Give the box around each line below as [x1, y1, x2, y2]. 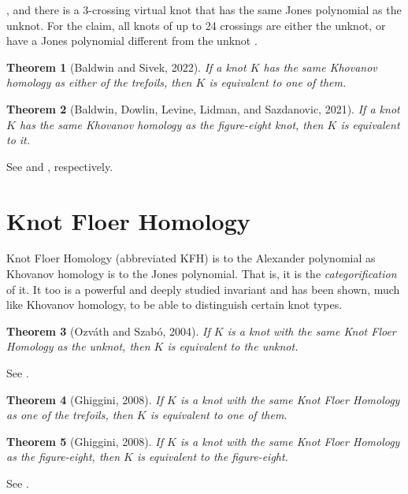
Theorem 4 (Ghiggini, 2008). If [6, 391, 164, 407]
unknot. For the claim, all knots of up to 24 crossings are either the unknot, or [6, 17, 386, 33]
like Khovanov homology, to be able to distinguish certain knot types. [6, 296, 343, 313]
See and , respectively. [6, 158, 113, 174]
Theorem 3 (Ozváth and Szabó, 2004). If [6, 322, 210, 339]
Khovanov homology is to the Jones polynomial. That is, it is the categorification [6, 266, 397, 282]
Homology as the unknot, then [6, 338, 150, 355]
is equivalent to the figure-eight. [136, 448, 288, 465]
